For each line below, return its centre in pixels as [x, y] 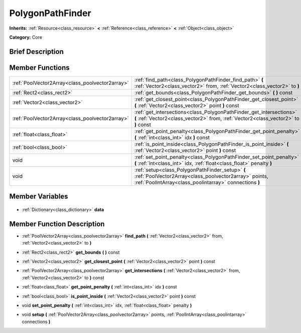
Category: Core [26, 37]
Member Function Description [57, 224]
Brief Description [36, 51]
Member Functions [39, 68]
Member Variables [39, 197]
